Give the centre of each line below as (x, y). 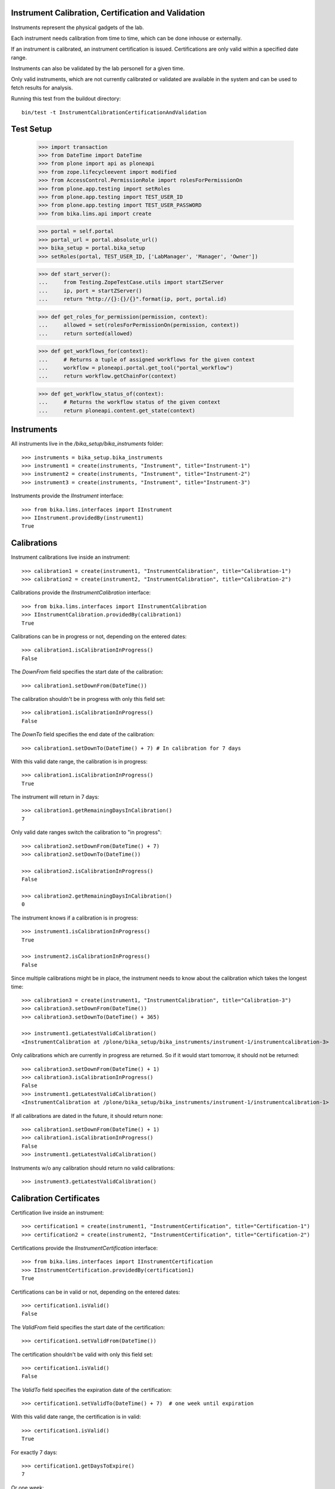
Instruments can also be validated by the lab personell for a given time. (98, 68)
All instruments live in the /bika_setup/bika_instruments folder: (87, 444)
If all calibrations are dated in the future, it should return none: (87, 1116)
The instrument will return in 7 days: (55, 797)
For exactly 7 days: (34, 1452)
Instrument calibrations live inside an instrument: (71, 557)
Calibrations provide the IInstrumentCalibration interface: (81, 593)
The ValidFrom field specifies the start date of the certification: (88, 1327)
